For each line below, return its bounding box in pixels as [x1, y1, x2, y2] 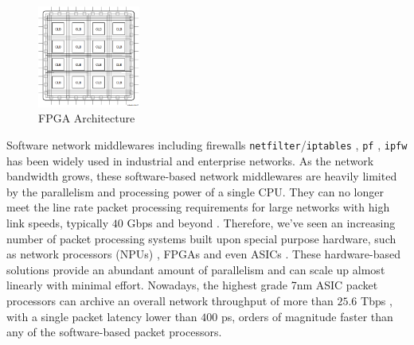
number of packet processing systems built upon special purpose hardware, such [6, 230, 396, 246]
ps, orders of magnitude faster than [221, 308, 393, 324]
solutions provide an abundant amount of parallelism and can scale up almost [6, 261, 385, 277]
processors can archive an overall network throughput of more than [6, 293, 334, 309]
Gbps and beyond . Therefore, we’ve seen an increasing [127, 215, 396, 231]
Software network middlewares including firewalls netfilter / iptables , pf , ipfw [6, 137, 408, 153]
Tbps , [361, 293, 393, 309]
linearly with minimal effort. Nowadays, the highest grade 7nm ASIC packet [6, 277, 378, 293]
